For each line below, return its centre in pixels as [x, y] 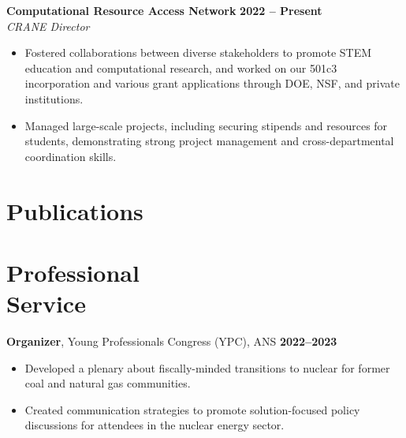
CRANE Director [48, 26]
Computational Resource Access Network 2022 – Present [164, 10]
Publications [75, 210]
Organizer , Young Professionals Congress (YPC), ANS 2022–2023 [172, 341]
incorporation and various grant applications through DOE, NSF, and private [212, 83]
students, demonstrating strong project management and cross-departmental [209, 141]
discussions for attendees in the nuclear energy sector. [155, 425]
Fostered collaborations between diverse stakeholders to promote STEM [198, 52]
